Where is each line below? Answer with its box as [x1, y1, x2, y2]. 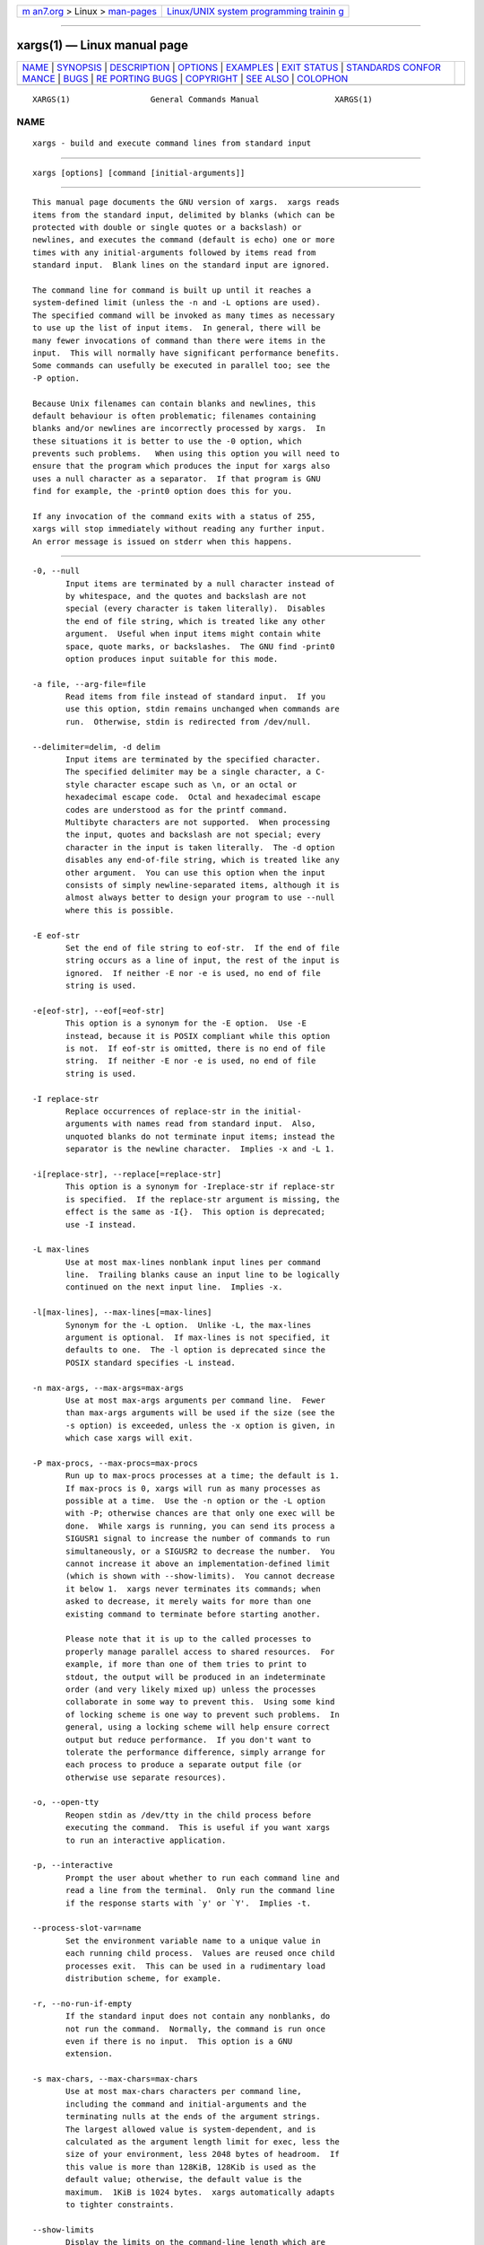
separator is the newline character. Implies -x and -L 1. [65, 1144, 335, 1154]
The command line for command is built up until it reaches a [32, 285, 312, 295]
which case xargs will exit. [65, 1433, 194, 1443]
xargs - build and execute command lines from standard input [32, 138, 312, 148]
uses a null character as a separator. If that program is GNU [32, 473, 322, 484]
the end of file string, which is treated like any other [65, 616, 326, 626]
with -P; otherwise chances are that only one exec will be [65, 1509, 335, 1519]
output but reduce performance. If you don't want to [65, 1734, 312, 1745]
